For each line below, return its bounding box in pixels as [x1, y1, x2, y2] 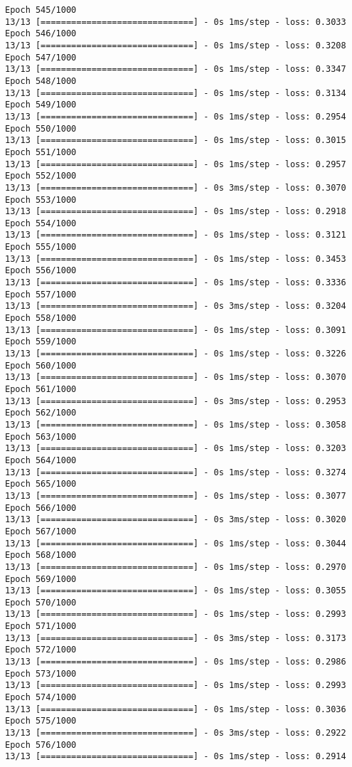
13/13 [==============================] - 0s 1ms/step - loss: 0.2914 [5, 751, 346, 762]
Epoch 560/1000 [5, 360, 77, 371]
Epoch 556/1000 [5, 265, 77, 276]
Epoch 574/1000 [5, 692, 77, 703]
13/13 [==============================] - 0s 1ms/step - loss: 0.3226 [5, 349, 346, 359]
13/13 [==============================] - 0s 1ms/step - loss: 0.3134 [5, 88, 346, 98]
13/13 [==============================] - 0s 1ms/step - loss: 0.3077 [5, 490, 346, 501]
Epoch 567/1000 [5, 526, 77, 536]
